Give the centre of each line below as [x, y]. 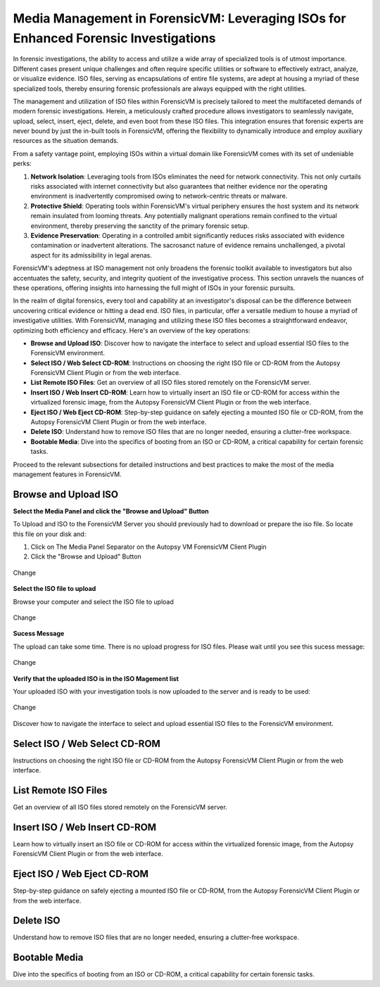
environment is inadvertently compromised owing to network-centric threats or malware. [159, 196]
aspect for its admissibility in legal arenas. [91, 255]
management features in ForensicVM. [68, 474]
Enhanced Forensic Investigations [114, 38]
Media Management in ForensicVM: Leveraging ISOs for [179, 18]
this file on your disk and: [50, 534]
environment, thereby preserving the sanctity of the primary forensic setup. [140, 226]
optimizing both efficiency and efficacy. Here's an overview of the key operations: [132, 330]
